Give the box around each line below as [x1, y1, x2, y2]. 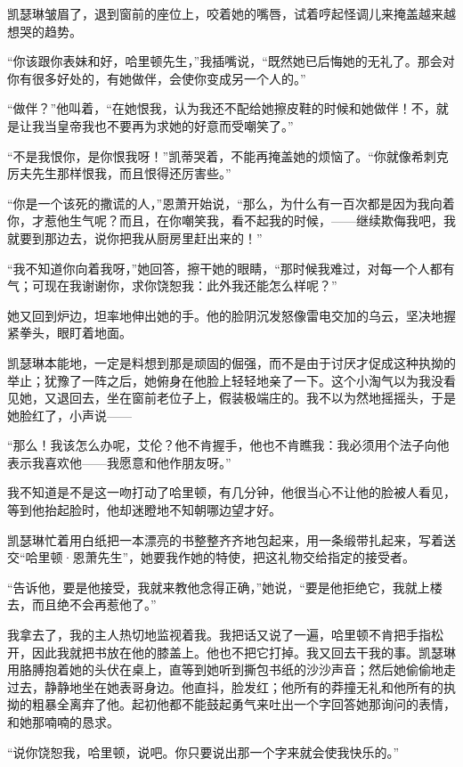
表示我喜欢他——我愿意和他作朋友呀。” [7, 453, 231, 471]
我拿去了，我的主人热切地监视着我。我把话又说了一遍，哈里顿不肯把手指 [7, 625, 431, 644]
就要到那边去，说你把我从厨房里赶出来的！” [7, 228, 263, 247]
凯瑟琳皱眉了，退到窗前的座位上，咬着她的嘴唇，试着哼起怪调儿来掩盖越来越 [7, 4, 456, 22]
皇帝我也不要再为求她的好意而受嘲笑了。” [56, 116, 294, 135]
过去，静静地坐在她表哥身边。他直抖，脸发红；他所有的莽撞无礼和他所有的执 [7, 677, 456, 696]
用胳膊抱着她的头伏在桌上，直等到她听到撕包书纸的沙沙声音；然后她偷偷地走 [7, 660, 456, 679]
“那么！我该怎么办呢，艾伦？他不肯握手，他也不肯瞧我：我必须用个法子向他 [7, 436, 450, 454]
